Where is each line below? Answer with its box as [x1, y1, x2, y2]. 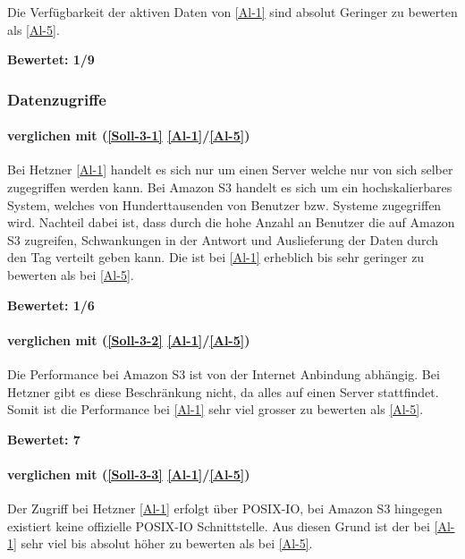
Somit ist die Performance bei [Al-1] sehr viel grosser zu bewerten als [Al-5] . [7, 400, 424, 419]
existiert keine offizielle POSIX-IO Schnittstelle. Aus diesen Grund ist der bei [7, 516, 430, 535]
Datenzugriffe [7, 88, 106, 110]
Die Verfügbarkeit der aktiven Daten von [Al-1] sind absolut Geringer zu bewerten [7, 3, 458, 21]
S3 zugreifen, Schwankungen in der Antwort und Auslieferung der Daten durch [7, 230, 439, 249]
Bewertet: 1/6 [7, 295, 95, 314]
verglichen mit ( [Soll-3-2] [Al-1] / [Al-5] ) [7, 330, 250, 349]
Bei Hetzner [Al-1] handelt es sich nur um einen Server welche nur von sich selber [7, 160, 453, 179]
